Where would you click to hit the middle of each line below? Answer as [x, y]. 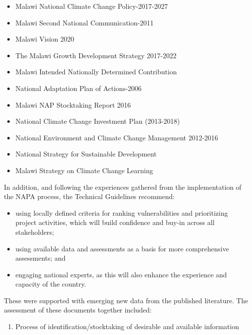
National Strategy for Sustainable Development [86, 154]
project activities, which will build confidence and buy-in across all [115, 222]
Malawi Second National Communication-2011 [84, 22]
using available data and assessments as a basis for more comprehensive [122, 248]
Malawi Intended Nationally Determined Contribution [96, 72]
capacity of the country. [51, 284]
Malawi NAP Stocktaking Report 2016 [73, 104]
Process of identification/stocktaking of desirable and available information [127, 326]
